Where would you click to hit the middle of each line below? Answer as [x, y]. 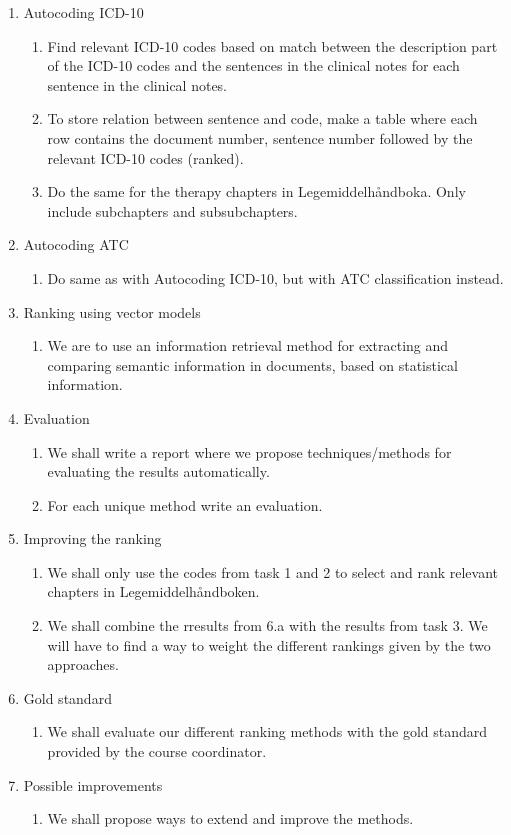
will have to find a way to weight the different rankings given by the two [269, 644]
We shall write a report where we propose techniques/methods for [249, 451]
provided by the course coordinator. [157, 751]
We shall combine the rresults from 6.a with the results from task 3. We [267, 625]
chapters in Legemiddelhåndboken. [153, 591]
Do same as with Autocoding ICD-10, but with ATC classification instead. [275, 277]
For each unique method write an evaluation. [185, 504]
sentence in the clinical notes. [137, 84]
